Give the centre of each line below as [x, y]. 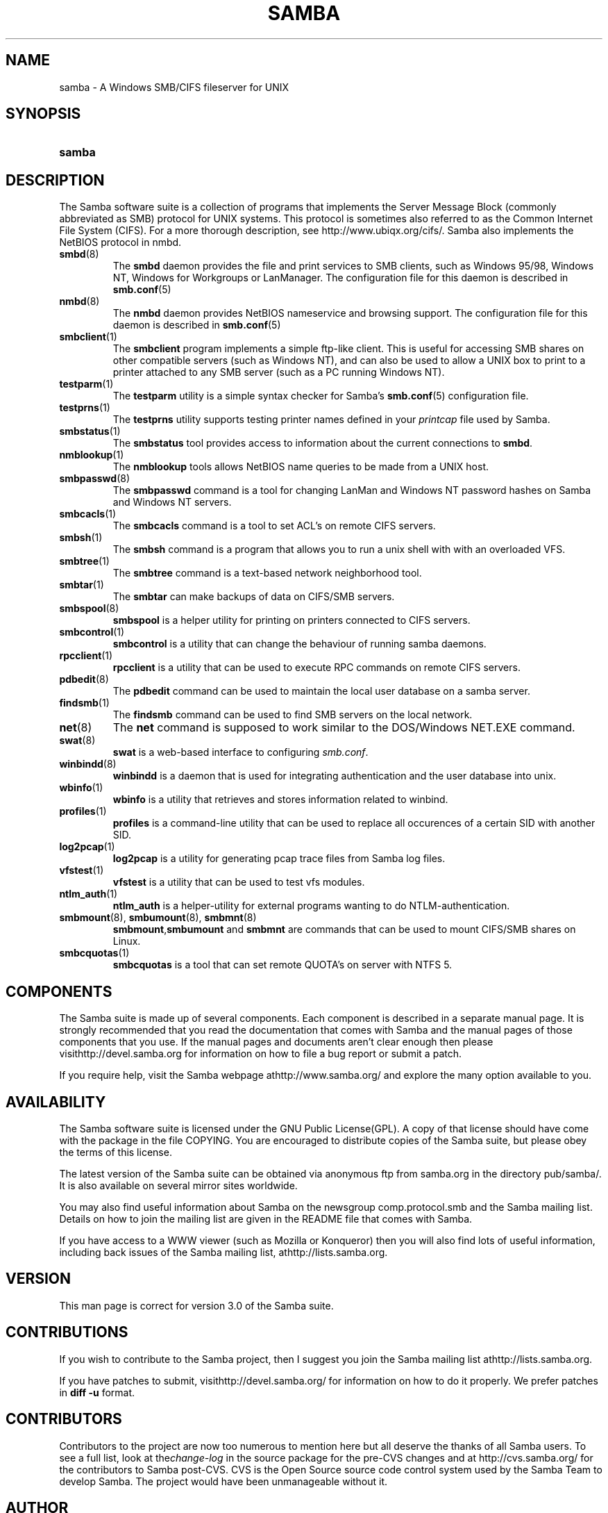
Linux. [127, 941]
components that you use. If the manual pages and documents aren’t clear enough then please [276, 1042]
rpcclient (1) [86, 656]
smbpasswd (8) [95, 479]
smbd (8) [79, 254]
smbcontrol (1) [92, 632]
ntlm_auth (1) [88, 894]
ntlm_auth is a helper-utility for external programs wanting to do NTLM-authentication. [311, 906]
